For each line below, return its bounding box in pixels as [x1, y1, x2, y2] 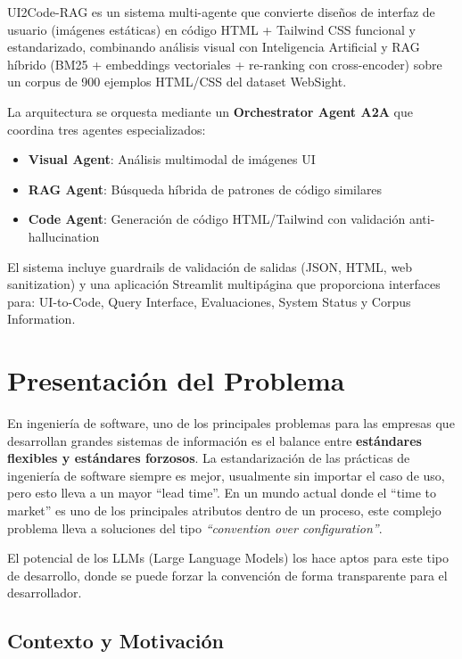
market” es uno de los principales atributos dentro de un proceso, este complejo [7, 501, 441, 519]
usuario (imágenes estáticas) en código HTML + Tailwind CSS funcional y [7, 20, 416, 38]
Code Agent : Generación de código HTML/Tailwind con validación [28, 210, 406, 228]
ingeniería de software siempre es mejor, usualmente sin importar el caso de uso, [7, 465, 445, 484]
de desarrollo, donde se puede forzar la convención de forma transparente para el [7, 565, 448, 584]
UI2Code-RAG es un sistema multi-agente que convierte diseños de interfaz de [7, 3, 435, 21]
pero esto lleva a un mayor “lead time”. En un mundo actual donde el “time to [7, 483, 436, 502]
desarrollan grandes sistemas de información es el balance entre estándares [7, 431, 422, 449]
